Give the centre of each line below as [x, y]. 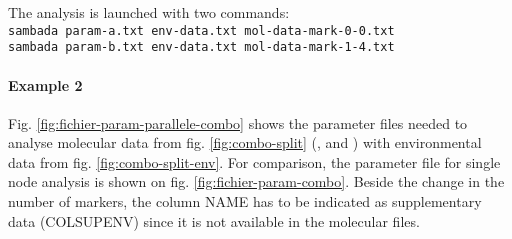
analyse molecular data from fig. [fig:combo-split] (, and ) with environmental [245, 142]
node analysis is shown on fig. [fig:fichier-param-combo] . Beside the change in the [256, 181]
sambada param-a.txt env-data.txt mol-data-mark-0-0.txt [201, 30]
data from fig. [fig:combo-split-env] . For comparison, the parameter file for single [254, 161]
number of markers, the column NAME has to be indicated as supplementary [245, 201]
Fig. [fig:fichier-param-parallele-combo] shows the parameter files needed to [238, 122]
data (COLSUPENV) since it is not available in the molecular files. [214, 220]
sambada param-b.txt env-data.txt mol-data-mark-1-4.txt [201, 47]
